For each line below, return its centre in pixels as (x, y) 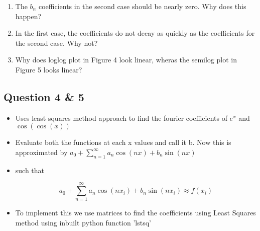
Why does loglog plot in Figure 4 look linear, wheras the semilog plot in (126, 60)
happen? (28, 16)
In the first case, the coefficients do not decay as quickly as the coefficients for (135, 33)
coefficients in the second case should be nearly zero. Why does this (142, 6)
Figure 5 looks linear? (49, 69)
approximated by (41, 152)
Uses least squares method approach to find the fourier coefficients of (121, 118)
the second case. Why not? (56, 43)
